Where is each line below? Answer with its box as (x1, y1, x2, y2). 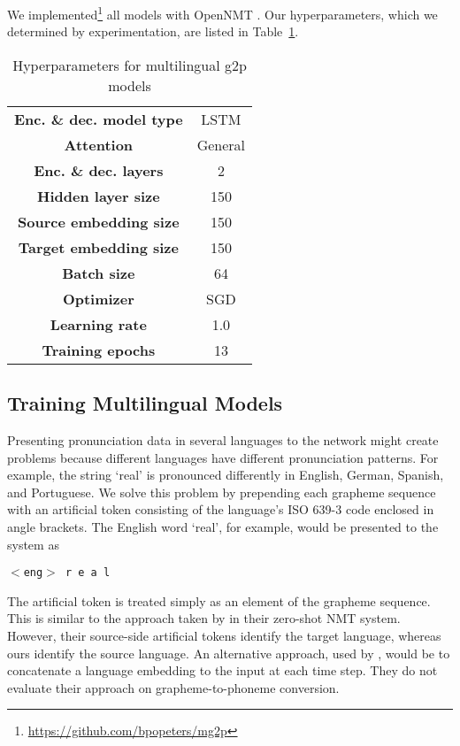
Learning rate (50, 313, 147, 335)
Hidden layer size (37, 185, 160, 206)
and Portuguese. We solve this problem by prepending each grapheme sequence (7, 482, 436, 501)
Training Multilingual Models (7, 389, 283, 417)
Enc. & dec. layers (34, 159, 164, 181)
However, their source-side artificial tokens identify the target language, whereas (7, 627, 441, 645)
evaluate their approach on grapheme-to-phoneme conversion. (7, 678, 340, 696)
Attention (64, 134, 134, 155)
